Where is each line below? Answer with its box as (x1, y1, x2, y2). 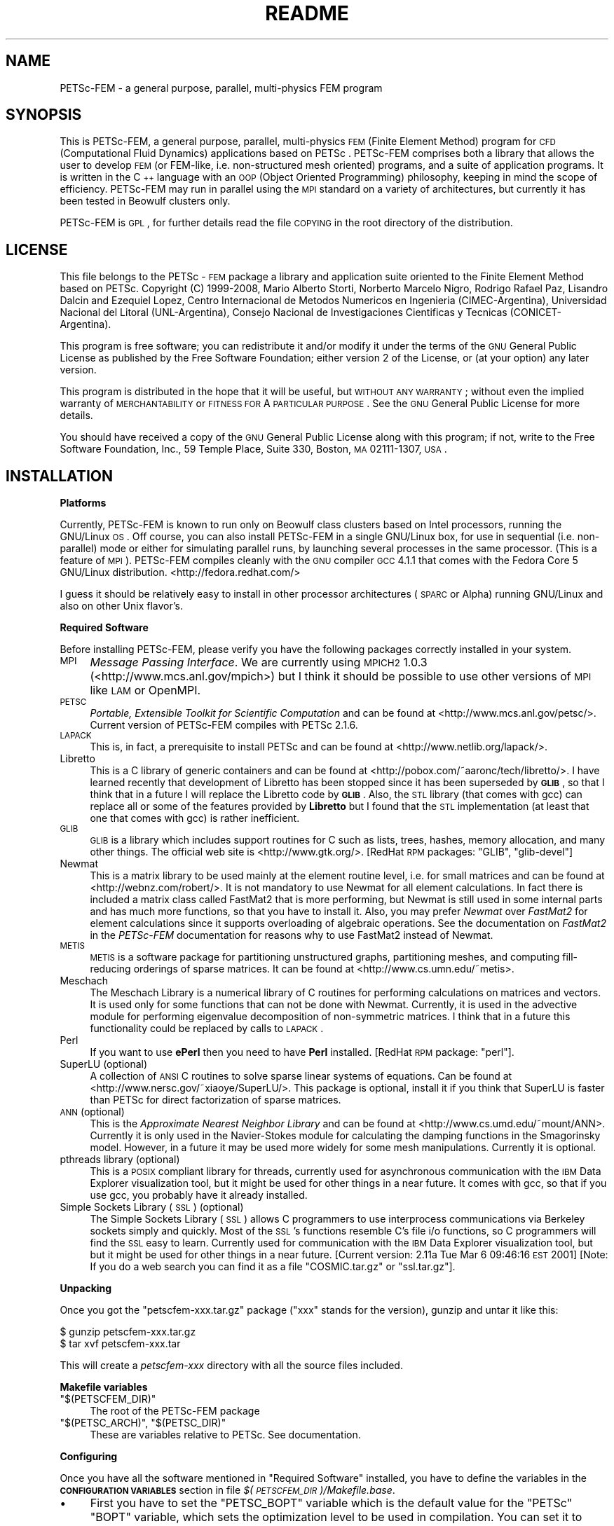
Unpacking (60, 1282, 112, 1295)
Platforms (60, 497, 107, 509)
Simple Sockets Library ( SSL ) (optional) (60, 1201, 244, 1214)
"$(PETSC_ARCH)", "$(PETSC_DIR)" (60, 1417, 226, 1429)
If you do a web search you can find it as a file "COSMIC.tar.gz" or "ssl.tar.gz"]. (90, 1260, 456, 1273)
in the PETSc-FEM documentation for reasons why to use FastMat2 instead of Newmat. (90, 929, 493, 942)
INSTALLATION (6, 467, 113, 485)
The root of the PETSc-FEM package (90, 1405, 260, 1417)
